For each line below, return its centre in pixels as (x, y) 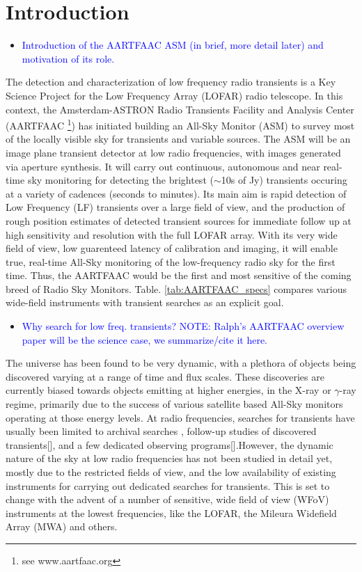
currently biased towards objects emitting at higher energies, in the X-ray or (168, 390)
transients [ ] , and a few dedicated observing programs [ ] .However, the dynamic (170, 444)
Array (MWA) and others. (62, 526)
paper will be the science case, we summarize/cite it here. (145, 339)
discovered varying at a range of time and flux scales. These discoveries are (165, 376)
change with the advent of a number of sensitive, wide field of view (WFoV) (167, 499)
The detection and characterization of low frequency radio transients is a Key (171, 82)
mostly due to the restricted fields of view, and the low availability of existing (171, 472)
